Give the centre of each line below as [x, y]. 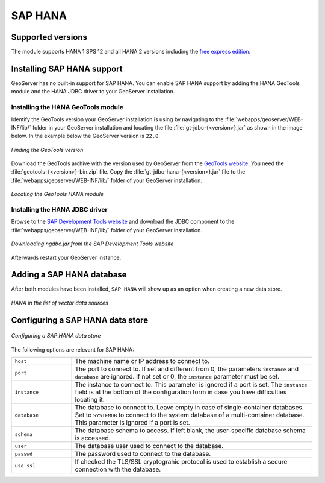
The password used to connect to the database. [143, 454]
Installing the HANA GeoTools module [67, 107]
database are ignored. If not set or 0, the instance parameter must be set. [177, 377]
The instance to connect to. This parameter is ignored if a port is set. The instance [191, 385]
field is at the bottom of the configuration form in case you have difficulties [181, 392]
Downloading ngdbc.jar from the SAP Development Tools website [92, 244]
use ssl [25, 465]
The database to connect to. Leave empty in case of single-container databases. [189, 408]
